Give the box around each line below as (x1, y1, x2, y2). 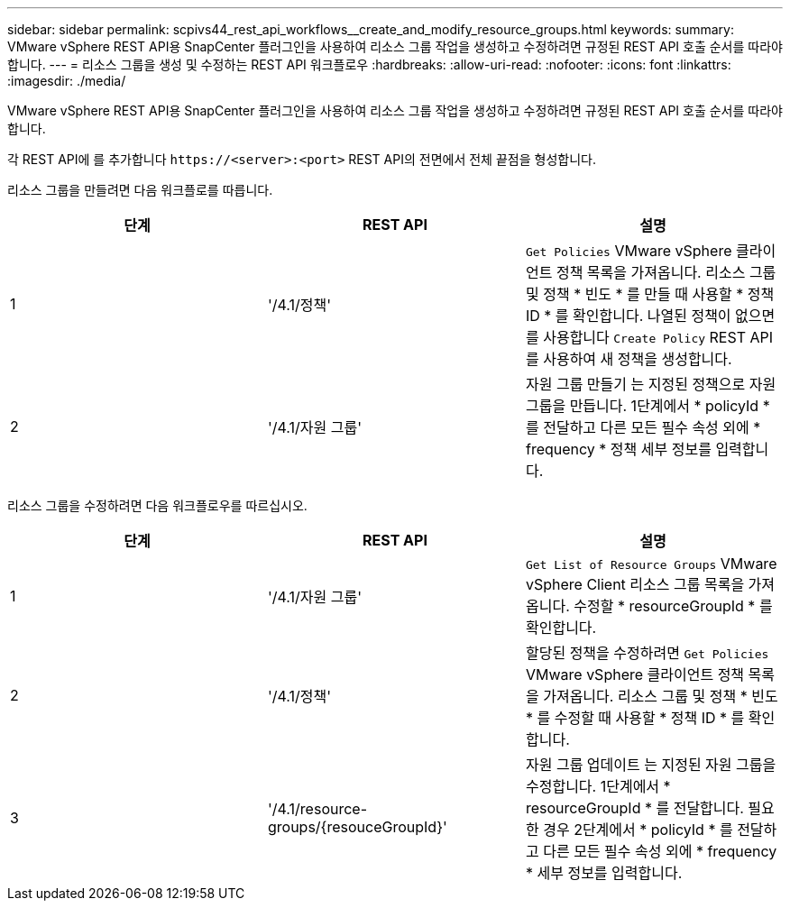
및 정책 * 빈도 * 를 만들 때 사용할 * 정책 (525, 285, 775, 303)
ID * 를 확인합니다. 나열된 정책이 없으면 (525, 307, 776, 325)
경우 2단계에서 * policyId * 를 (543, 821, 733, 839)
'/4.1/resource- (267, 800, 368, 818)
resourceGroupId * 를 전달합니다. (525, 799, 744, 817)
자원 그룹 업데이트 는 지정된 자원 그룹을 (525, 756, 776, 774)
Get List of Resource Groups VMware (525, 555, 777, 573)
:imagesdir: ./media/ (7, 73, 126, 88)
